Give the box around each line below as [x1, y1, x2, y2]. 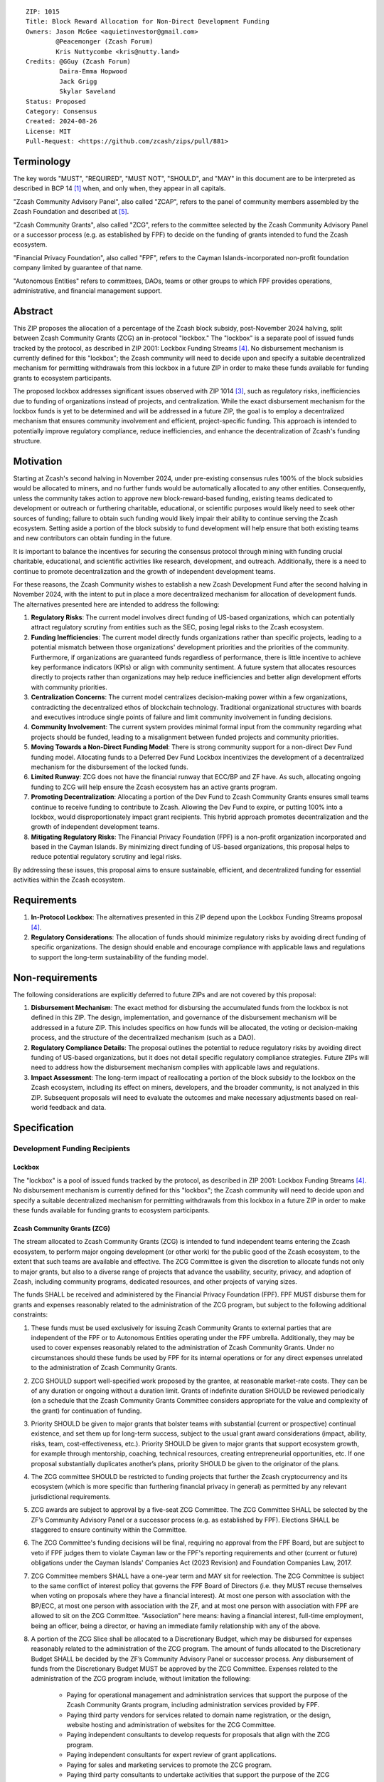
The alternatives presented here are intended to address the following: [13, 599, 220, 609]
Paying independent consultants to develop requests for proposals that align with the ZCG [66, 1731, 331, 1739]
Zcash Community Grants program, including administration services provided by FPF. [66, 1701, 320, 1709]
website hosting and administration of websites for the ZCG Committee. [66, 1721, 277, 1729]
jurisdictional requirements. [31, 1492, 111, 1500]
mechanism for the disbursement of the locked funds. [31, 763, 188, 771]
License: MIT [26, 127, 71, 135]
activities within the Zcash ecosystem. [13, 875, 126, 884]
